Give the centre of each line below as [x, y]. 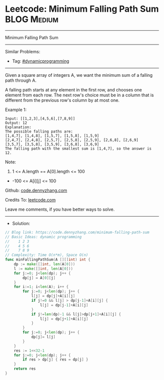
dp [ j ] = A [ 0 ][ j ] [39, 278]
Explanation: [18, 127]
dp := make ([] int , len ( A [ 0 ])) [45, 264]
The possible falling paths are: [39, 131]
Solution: [21, 223]
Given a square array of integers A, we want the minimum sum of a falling [79, 75]
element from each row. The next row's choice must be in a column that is [80, 95]
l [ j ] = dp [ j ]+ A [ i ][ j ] [53, 296]
